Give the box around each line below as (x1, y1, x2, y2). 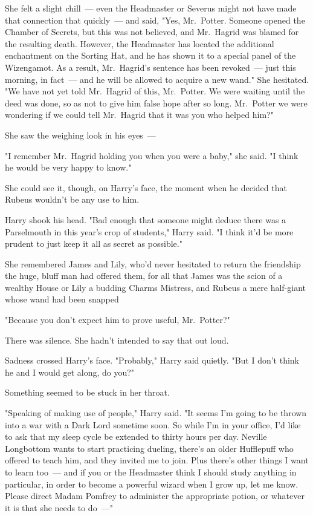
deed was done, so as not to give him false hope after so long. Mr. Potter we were (5, 96, 308, 109)
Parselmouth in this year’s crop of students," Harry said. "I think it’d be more (5, 225, 294, 238)
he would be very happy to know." (5, 161, 132, 174)
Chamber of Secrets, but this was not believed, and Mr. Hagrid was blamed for (5, 25, 299, 38)
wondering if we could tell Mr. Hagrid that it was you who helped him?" (5, 108, 274, 121)
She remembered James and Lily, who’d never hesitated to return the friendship (5, 257, 301, 270)
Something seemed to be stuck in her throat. (5, 386, 170, 399)
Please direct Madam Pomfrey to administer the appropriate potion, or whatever (5, 489, 305, 502)
